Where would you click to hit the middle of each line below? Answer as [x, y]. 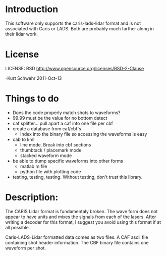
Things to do [32, 99]
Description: [32, 197]
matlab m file [34, 166]
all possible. [18, 227]
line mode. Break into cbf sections [56, 144]
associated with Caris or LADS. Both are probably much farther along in [79, 28]
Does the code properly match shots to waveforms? [67, 113]
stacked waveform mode [46, 156]
